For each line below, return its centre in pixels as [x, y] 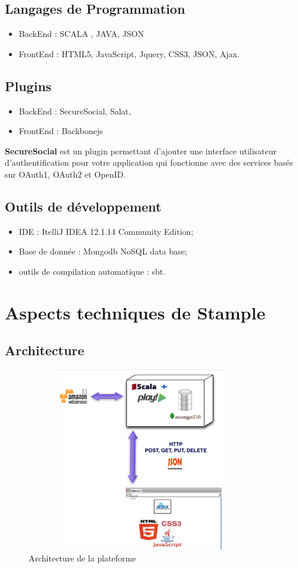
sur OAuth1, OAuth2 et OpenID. [65, 174]
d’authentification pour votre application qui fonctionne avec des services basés [149, 162]
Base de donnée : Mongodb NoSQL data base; [103, 251]
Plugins [28, 86]
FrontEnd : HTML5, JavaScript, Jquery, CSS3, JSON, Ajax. [129, 53]
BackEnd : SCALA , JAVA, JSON [81, 34]
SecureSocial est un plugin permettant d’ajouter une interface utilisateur [141, 150]
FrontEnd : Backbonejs [61, 131]
